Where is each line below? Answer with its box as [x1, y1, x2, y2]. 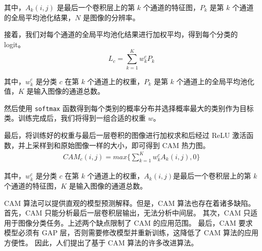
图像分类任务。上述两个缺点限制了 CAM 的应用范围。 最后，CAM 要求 [18, 217, 253, 228]
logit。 [4, 39, 25, 49]
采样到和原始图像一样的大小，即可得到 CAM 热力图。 [32, 139, 210, 150]
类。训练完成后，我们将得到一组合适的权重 [4, 113, 146, 123]
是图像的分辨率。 [82, 12, 140, 22]
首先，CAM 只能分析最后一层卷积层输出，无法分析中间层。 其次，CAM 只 [4, 207, 250, 218]
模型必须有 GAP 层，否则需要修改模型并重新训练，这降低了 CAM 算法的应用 [4, 227, 259, 238]
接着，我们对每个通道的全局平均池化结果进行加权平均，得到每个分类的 [4, 29, 238, 40]
